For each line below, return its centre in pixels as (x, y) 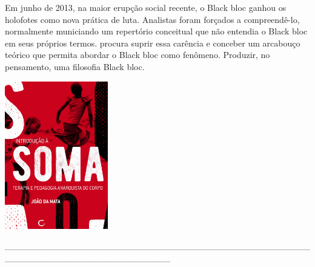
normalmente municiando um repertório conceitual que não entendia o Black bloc (156, 31)
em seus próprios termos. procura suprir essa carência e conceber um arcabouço (153, 43)
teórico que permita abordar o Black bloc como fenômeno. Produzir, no (138, 55)
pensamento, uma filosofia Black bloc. (75, 66)
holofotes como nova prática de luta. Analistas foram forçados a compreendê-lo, (152, 19)
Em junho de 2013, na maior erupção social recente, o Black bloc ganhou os (146, 7)
